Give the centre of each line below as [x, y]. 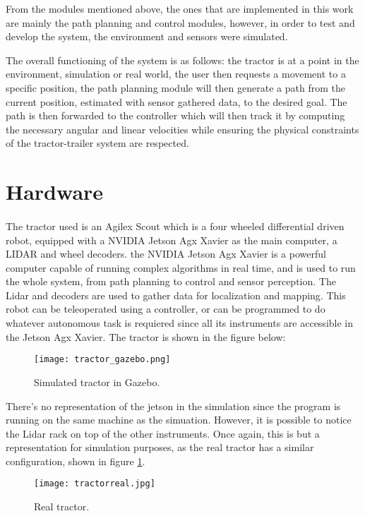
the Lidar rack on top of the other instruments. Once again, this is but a [163, 433]
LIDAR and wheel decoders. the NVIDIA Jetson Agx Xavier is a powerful [166, 254]
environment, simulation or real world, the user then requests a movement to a [176, 74]
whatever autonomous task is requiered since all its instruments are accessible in [179, 323]
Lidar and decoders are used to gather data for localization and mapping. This [176, 295]
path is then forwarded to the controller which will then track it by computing [175, 115]
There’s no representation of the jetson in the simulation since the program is [173, 406]
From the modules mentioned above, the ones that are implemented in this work [180, 8]
